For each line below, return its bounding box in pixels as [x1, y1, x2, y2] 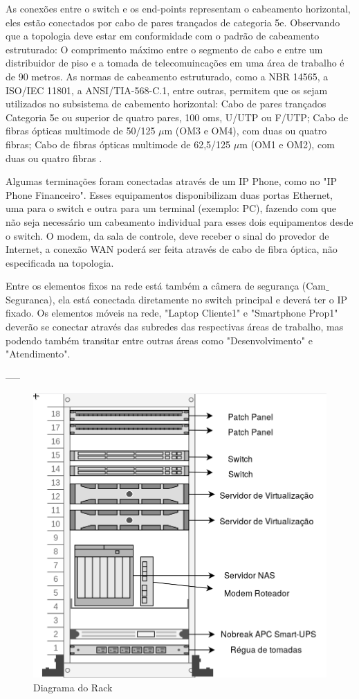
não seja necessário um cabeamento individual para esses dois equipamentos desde [6, 214, 353, 229]
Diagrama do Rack [33, 680, 113, 694]
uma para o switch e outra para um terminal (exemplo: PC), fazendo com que [6, 201, 336, 215]
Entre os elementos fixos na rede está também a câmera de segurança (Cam [6, 278, 326, 293]
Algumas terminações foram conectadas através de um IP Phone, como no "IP [6, 174, 338, 188]
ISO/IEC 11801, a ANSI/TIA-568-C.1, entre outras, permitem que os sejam [6, 82, 328, 97]
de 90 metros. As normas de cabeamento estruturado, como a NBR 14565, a [6, 69, 329, 83]
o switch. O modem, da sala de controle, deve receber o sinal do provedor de [6, 228, 329, 242]
